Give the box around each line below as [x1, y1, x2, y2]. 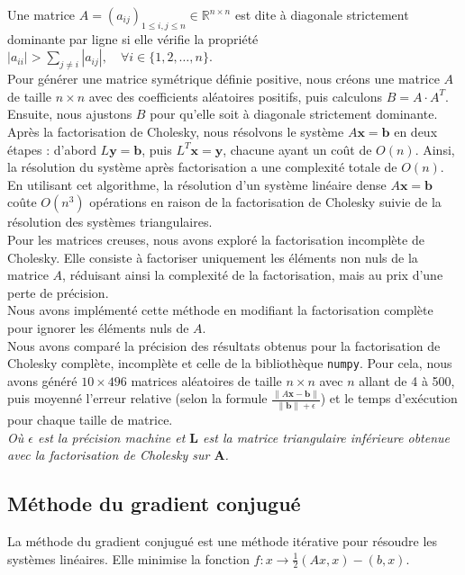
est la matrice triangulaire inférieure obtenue [203, 427, 451, 446]
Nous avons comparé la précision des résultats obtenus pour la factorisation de [7, 336, 441, 355]
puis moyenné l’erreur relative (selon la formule [7, 389, 268, 408]
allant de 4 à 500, [359, 371, 455, 390]
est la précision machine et [37, 427, 186, 446]
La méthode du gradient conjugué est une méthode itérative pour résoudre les [7, 531, 438, 550]
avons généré [7, 371, 77, 390]
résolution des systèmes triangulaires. [7, 212, 213, 231]
